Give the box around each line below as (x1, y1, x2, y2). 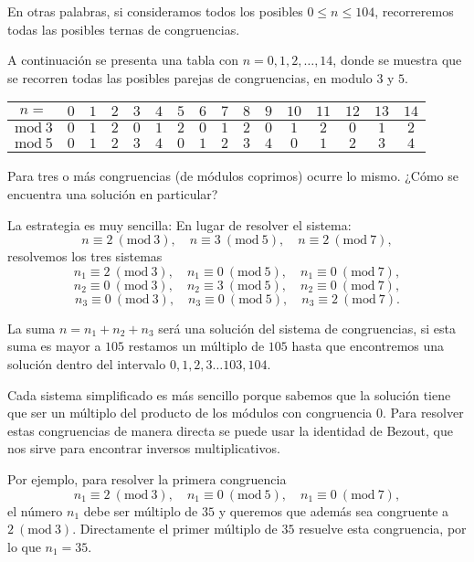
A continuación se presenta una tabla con (7, 50, 238, 69)
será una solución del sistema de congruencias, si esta (158, 318, 456, 337)
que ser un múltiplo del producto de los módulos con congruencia (7, 403, 373, 422)
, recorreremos (374, 2, 454, 20)
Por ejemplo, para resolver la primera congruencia (7, 469, 287, 488)
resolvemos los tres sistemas (7, 247, 163, 266)
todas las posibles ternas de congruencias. (7, 19, 240, 38)
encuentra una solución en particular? (7, 184, 218, 203)
